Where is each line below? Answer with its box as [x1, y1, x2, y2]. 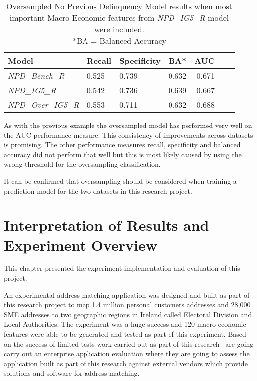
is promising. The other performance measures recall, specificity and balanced [4, 139, 241, 150]
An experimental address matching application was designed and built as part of [4, 289, 250, 300]
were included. [94, 23, 145, 35]
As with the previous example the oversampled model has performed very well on [4, 120, 252, 130]
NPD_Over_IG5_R [8, 99, 79, 110]
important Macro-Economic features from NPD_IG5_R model [9, 12, 229, 23]
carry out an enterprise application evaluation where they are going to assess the [4, 348, 250, 359]
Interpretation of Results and [4, 215, 209, 235]
